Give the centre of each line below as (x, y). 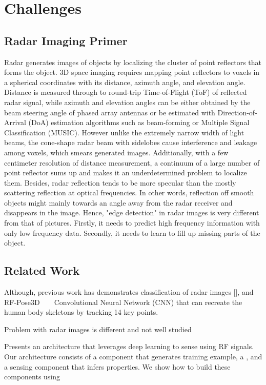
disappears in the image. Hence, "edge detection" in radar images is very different (132, 212)
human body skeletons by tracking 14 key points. (81, 312)
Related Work (42, 270)
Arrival (15, 122)
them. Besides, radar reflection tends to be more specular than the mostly (120, 182)
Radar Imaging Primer (66, 40)
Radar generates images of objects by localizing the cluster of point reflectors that (133, 62)
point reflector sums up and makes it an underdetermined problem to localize (126, 173)
